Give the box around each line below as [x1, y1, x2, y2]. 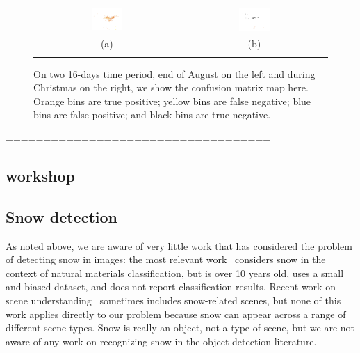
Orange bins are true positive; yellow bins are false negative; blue [33, 93, 311, 108]
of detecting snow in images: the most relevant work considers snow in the [6, 252, 326, 267]
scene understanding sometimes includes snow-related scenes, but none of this [6, 293, 341, 308]
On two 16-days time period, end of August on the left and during [33, 66, 316, 81]
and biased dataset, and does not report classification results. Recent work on [6, 279, 336, 294]
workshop [6, 165, 76, 187]
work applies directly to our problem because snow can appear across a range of [6, 306, 346, 321]
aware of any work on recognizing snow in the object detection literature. [6, 334, 317, 348]
